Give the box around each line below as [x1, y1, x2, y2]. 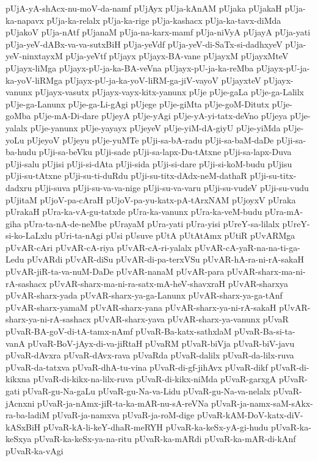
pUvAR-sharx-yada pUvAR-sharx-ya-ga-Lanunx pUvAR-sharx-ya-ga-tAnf [5, 289, 283, 302]
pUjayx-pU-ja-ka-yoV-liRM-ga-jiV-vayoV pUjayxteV [65, 73, 261, 86]
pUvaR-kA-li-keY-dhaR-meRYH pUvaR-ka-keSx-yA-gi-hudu [43, 420, 269, 433]
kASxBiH [5, 420, 41, 433]
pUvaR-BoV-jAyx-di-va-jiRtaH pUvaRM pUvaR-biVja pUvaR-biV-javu [27, 336, 295, 349]
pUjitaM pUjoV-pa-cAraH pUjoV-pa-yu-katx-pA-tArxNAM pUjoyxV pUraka [5, 193, 296, 206]
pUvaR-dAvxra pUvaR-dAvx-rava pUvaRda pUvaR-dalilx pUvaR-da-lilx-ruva [5, 349, 294, 361]
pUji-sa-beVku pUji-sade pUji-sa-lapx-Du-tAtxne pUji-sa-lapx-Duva [38, 145, 292, 158]
